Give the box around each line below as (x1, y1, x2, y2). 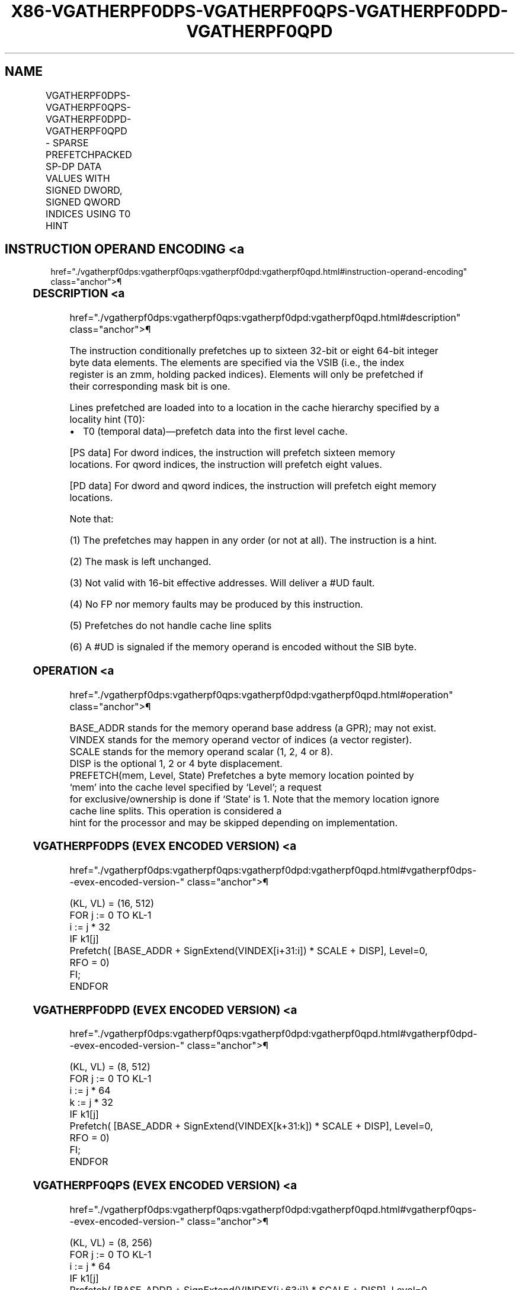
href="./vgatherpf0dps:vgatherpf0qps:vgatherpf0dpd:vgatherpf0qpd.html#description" (69, 312, 461, 324)
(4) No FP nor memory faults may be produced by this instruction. (69, 598, 363, 611)
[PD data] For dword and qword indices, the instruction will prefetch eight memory (69, 480, 437, 492)
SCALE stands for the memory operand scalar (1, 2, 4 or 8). (69, 745, 334, 758)
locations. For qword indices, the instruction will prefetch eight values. (69, 458, 382, 471)
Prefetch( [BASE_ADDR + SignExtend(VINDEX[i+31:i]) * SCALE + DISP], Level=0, (69, 945, 428, 957)
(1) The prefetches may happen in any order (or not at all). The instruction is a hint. (69, 534, 437, 547)
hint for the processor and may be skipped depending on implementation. (69, 816, 398, 829)
